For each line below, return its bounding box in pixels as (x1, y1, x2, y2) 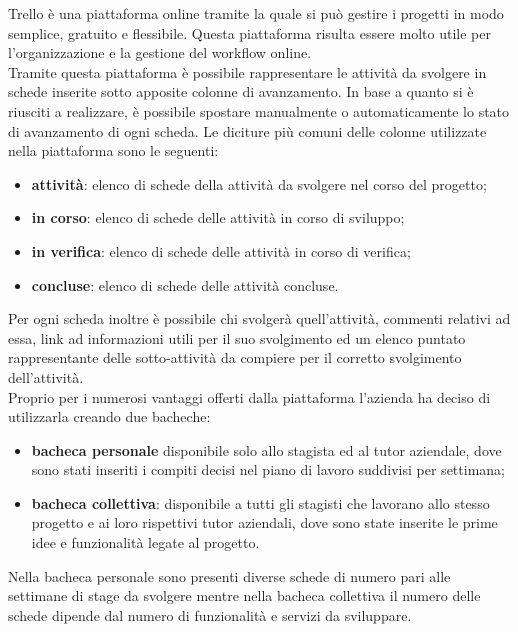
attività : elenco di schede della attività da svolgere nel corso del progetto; (31, 173, 487, 194)
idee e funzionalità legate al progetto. (31, 532, 260, 553)
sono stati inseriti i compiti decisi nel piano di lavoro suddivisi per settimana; (31, 459, 505, 480)
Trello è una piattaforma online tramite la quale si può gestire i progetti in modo (8, 3, 504, 23)
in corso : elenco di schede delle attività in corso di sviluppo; (31, 207, 405, 228)
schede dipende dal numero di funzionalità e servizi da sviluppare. (8, 604, 412, 625)
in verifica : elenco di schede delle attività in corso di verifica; (31, 240, 411, 261)
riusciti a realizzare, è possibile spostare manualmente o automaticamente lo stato (8, 100, 510, 121)
